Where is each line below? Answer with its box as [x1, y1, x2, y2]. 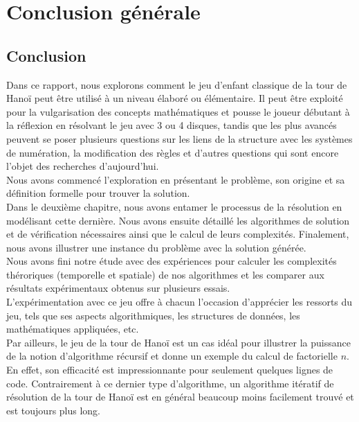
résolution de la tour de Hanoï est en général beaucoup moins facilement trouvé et [6, 389, 354, 404]
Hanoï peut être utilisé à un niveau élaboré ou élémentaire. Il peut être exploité [6, 91, 343, 105]
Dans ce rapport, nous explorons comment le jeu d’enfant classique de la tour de [6, 77, 347, 91]
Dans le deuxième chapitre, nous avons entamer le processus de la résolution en [6, 199, 342, 213]
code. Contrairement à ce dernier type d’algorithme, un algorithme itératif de [6, 376, 334, 390]
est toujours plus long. [6, 403, 101, 417]
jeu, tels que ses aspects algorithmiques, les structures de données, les [6, 308, 300, 322]
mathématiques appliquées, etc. [6, 322, 139, 336]
